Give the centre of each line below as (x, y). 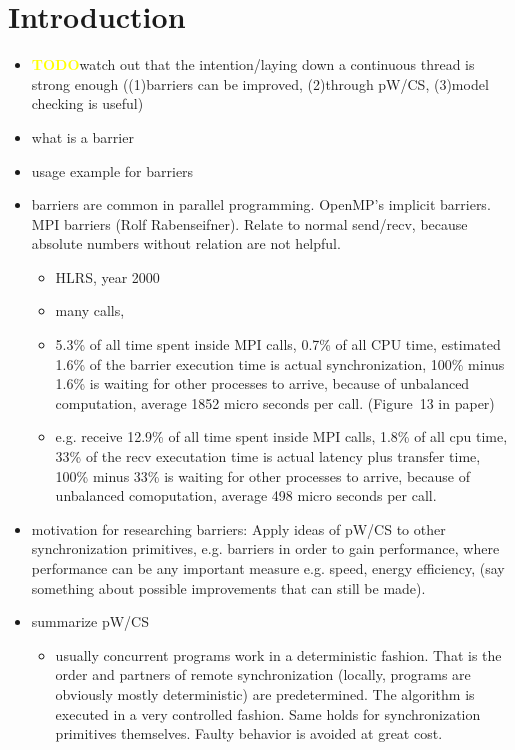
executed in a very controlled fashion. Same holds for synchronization (268, 713)
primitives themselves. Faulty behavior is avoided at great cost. (249, 733)
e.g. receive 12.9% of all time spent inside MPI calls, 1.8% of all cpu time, (281, 436)
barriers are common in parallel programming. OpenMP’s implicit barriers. (261, 204)
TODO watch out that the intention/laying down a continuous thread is (253, 64)
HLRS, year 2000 (107, 276)
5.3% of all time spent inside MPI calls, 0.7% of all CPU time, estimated (278, 344)
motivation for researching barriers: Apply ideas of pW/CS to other (238, 528)
